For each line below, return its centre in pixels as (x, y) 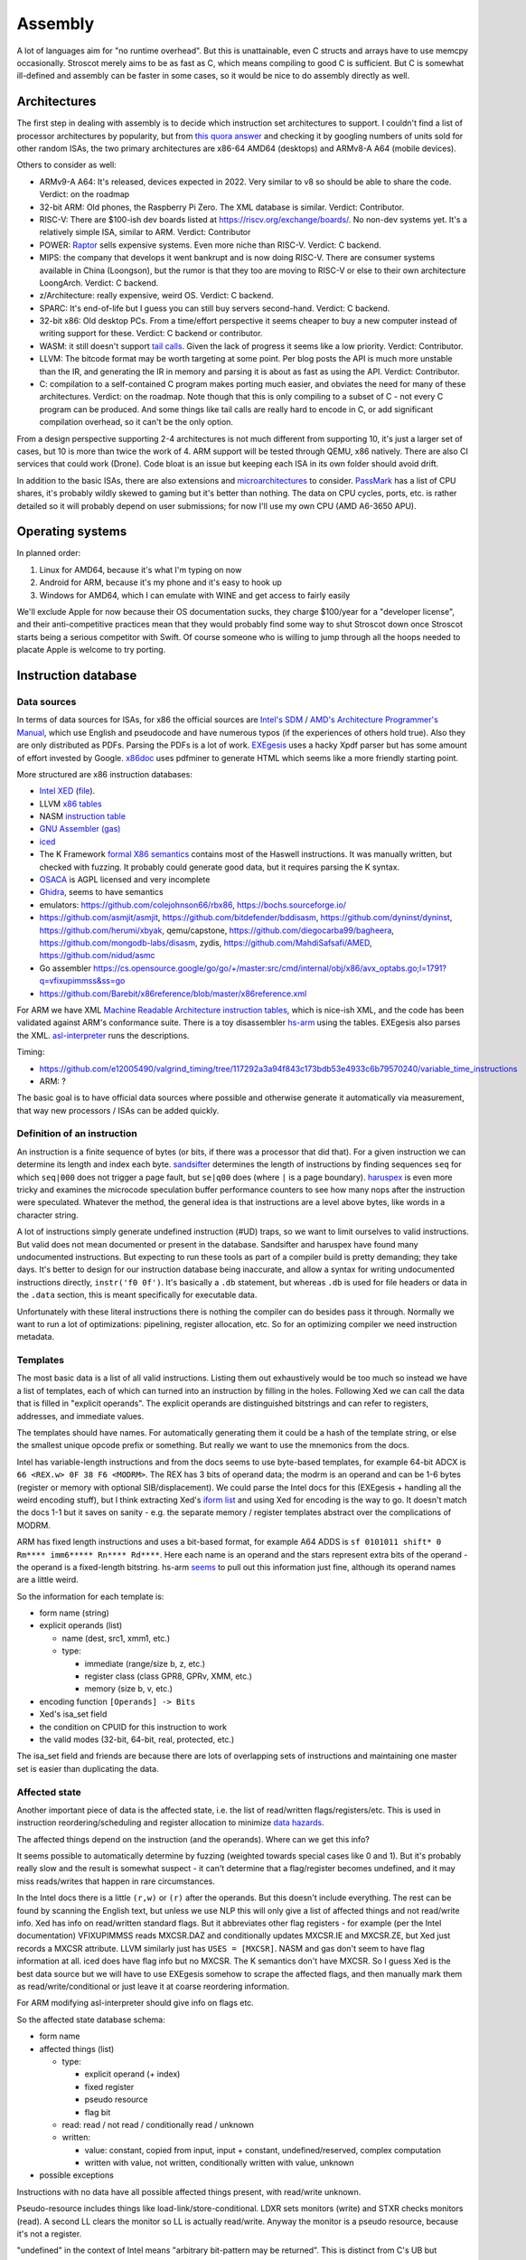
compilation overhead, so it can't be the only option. (136, 422)
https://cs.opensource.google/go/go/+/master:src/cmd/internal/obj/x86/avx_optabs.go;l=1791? (270, 968)
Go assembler (66, 968)
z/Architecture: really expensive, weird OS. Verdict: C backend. (157, 296)
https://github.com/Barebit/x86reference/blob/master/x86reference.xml (173, 993)
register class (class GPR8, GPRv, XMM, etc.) (169, 1676)
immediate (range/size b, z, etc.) (145, 1663)
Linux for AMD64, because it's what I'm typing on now (141, 570)
